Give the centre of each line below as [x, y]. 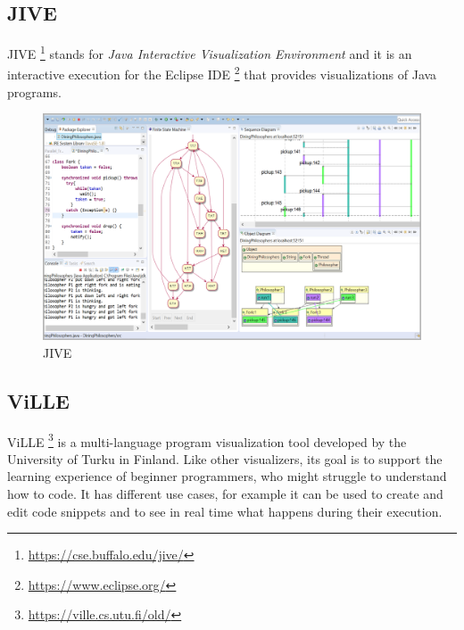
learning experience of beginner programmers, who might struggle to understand [227, 476]
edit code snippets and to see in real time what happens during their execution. [225, 511]
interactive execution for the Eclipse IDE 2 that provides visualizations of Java [222, 73]
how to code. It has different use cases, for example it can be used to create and [225, 493]
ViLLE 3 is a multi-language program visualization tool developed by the [207, 440]
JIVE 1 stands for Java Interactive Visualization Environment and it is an [210, 52]
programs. [34, 91]
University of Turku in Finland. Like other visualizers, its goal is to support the [225, 458]
